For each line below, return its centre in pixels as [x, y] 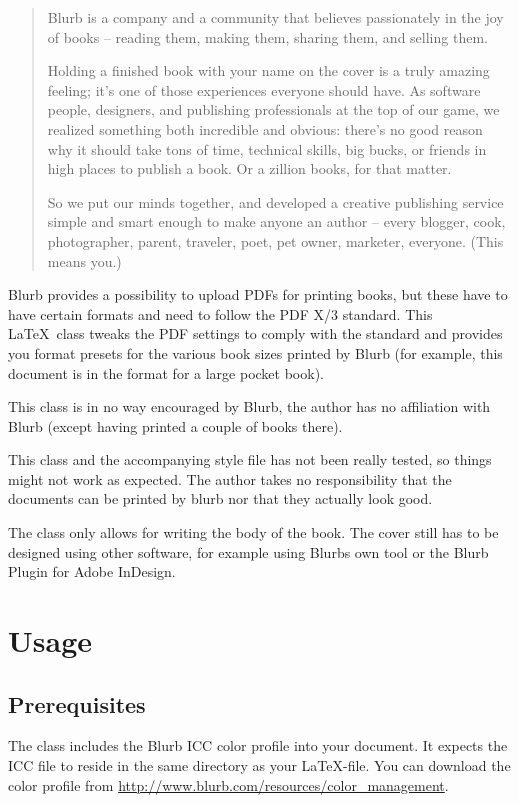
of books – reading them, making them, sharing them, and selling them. [267, 36]
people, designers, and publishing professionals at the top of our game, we [273, 109]
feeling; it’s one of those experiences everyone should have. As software [264, 89]
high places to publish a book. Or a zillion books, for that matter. [249, 168]
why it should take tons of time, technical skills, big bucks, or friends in [267, 148]
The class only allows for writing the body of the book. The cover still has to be [253, 532]
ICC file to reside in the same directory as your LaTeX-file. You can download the [259, 765]
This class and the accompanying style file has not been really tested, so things [250, 459]
